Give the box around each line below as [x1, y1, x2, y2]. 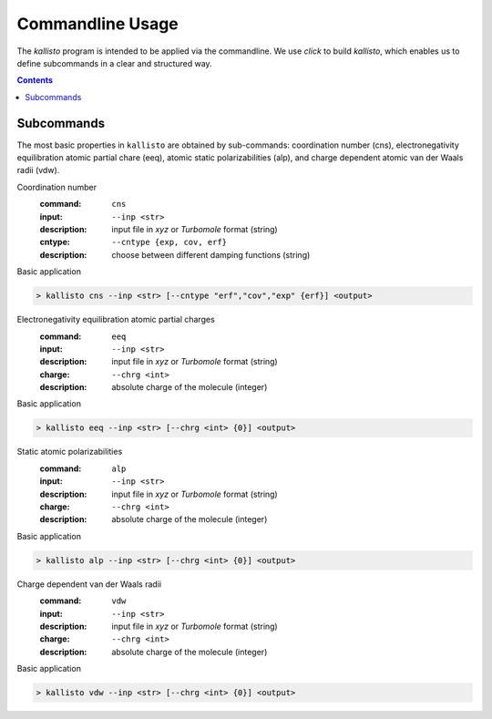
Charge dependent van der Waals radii [16, 579, 162, 590]
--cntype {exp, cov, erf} [111, 237, 228, 248]
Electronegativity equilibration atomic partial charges [16, 314, 216, 325]
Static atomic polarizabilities [16, 447, 123, 457]
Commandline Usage [16, 14, 179, 34]
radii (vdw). [16, 165, 60, 176]
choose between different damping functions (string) [111, 249, 311, 260]
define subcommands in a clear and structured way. [16, 57, 213, 68]
